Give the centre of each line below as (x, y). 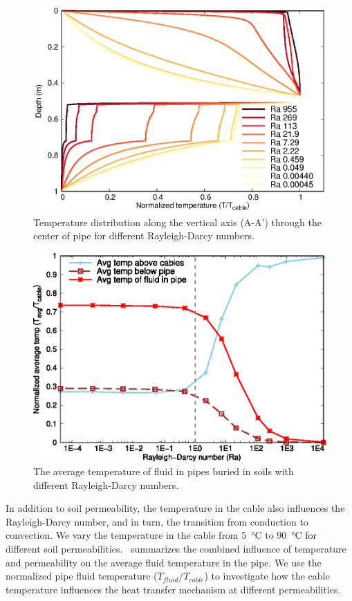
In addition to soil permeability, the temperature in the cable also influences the (175, 508)
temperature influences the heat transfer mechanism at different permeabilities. (173, 589)
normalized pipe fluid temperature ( (82, 576)
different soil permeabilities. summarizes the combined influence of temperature (176, 549)
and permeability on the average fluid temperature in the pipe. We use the (164, 562)
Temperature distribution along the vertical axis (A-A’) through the (177, 222)
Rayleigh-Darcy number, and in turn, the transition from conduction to (157, 521)
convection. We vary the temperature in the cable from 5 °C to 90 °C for (161, 535)
